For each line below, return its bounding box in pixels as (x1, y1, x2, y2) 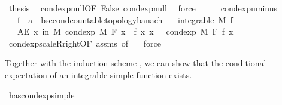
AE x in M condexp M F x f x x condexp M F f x (17, 25, 234, 38)
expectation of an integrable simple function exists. (5, 68, 192, 81)
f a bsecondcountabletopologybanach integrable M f (17, 13, 233, 26)
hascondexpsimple (8, 88, 75, 101)
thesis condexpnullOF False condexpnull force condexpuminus (8, 2, 277, 14)
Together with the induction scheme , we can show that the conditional (5, 57, 266, 69)
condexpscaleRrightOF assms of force (8, 36, 161, 49)
